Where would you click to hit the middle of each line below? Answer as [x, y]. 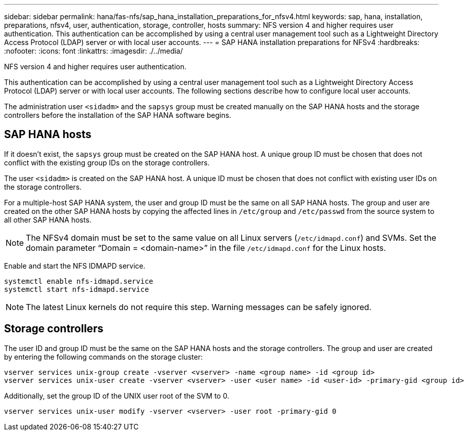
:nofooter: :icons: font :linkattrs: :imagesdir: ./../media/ [93, 51]
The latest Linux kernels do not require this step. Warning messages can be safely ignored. [199, 307]
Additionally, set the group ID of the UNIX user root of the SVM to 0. [117, 396]
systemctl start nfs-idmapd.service [77, 289]
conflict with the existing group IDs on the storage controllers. [107, 162]
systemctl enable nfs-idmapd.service [79, 281]
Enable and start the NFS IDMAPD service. [75, 266]
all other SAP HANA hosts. [48, 220]
